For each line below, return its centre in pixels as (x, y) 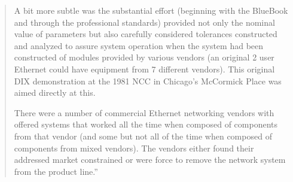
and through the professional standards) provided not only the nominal (144, 22)
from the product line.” (56, 171)
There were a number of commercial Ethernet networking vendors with (144, 112)
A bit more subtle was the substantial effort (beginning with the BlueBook (151, 10)
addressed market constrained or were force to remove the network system (150, 160)
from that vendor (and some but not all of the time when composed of (143, 136)
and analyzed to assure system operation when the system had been (139, 45)
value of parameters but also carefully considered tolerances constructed (146, 34)
